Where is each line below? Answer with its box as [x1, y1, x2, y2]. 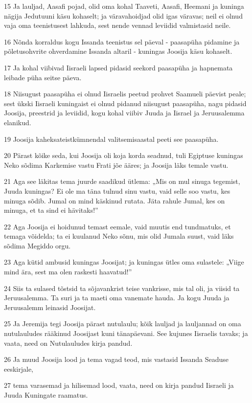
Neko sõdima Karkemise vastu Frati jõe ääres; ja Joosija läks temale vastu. [4, 159, 229, 170]
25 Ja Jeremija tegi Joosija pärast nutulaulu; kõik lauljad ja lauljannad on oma [4, 318, 241, 329]
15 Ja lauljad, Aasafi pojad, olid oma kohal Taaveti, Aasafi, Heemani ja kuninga [4, 1, 244, 11]
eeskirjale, [4, 363, 34, 374]
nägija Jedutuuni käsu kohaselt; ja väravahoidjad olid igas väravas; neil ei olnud [4, 10, 243, 21]
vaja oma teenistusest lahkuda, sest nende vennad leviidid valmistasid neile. [4, 20, 231, 30]
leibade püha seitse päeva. [4, 72, 82, 82]
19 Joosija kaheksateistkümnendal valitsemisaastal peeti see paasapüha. [4, 134, 219, 144]
